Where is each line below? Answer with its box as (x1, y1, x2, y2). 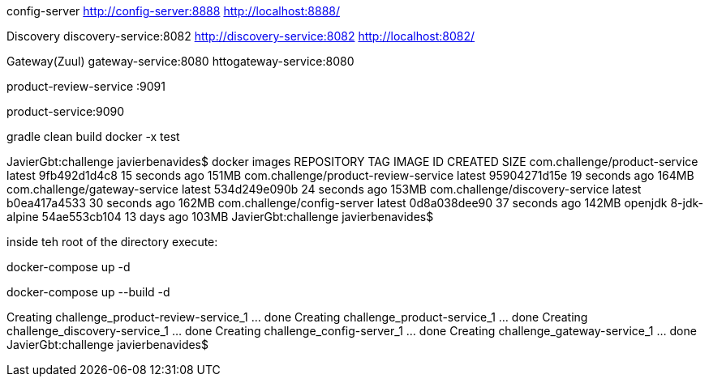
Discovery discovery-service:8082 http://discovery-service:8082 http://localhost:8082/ (6, 29, 475, 43)
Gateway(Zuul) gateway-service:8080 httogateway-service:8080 (6, 54, 354, 68)
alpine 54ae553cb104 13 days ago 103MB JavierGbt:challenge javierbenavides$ (6, 210, 434, 223)
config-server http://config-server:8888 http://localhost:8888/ (6, 4, 341, 18)
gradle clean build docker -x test (6, 130, 180, 143)
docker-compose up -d (6, 260, 131, 274)
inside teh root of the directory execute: (6, 235, 218, 249)
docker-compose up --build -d (6, 285, 170, 299)
